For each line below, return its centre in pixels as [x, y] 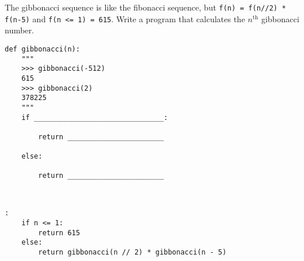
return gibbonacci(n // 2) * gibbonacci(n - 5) [132, 253]
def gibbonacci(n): [42, 49]
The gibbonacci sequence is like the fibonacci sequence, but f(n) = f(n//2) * [146, 7]
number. [20, 30]
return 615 [59, 233]
